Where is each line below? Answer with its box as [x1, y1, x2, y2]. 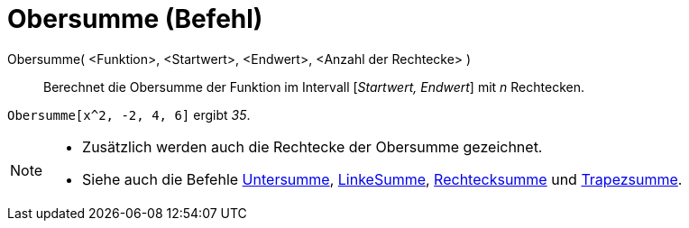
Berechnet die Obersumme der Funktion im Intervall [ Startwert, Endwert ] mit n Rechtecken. [43, 78, 584, 95]
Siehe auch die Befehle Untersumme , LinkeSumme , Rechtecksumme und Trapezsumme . [82, 169, 683, 188]
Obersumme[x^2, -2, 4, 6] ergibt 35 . [7, 106, 251, 123]
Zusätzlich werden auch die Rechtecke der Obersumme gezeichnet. [82, 137, 543, 156]
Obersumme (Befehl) [7, 4, 263, 34]
